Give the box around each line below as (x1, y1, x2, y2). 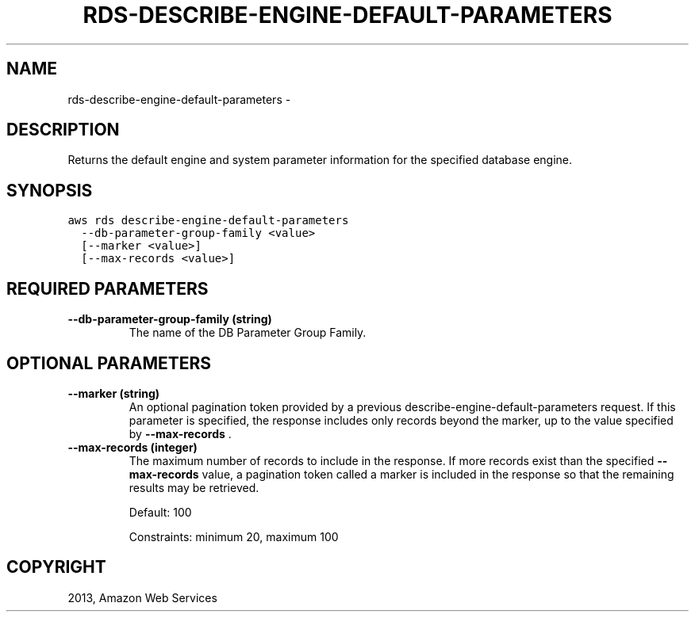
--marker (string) (67, 386, 160, 400)
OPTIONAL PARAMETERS (6, 353, 212, 373)
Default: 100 (129, 505, 192, 519)
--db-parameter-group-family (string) (67, 312, 272, 326)
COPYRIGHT (6, 557, 106, 578)
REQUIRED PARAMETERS (6, 278, 209, 299)
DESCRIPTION (6, 120, 120, 140)
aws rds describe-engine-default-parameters (67, 214, 349, 227)
